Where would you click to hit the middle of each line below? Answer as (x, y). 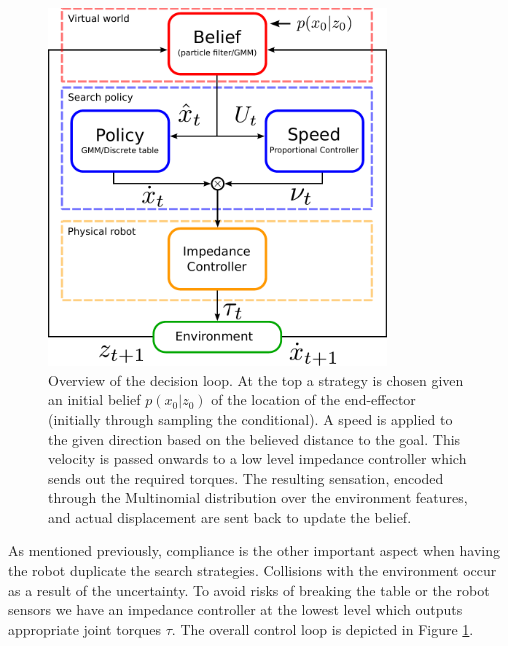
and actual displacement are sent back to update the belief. (230, 516)
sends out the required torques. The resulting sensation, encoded (246, 477)
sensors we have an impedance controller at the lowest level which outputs (235, 609)
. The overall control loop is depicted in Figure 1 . (322, 628)
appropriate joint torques (85, 628)
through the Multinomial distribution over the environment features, (258, 497)
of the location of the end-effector (313, 399)
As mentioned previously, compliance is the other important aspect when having (254, 550)
